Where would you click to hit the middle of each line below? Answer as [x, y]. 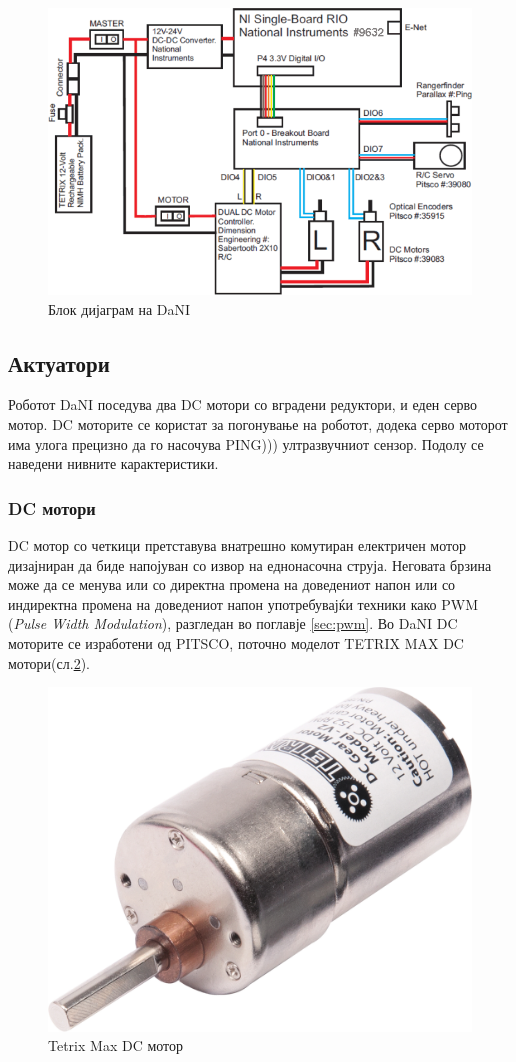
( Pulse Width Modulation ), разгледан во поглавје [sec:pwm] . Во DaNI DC [233, 623]
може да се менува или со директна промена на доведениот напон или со [232, 584]
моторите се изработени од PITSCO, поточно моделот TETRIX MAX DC [236, 643]
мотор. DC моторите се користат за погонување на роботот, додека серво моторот [258, 424]
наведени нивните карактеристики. [113, 463]
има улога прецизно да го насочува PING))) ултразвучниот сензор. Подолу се [246, 443]
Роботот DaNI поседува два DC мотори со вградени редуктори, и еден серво [243, 404]
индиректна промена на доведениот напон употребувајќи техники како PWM [243, 603]
